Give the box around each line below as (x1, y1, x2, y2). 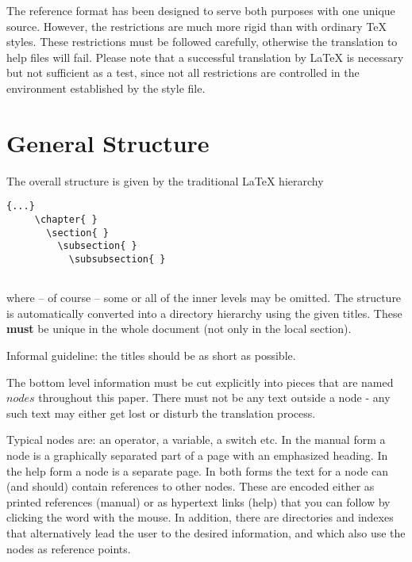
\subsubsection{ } (68, 253, 166, 265)
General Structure (6, 126, 210, 159)
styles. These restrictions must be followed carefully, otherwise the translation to (6, 33, 398, 50)
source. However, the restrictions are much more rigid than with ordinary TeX (6, 17, 387, 34)
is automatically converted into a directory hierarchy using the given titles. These (6, 304, 402, 321)
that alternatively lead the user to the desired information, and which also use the (6, 524, 406, 541)
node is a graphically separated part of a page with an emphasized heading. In (6, 446, 388, 463)
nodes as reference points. (6, 540, 131, 556)
